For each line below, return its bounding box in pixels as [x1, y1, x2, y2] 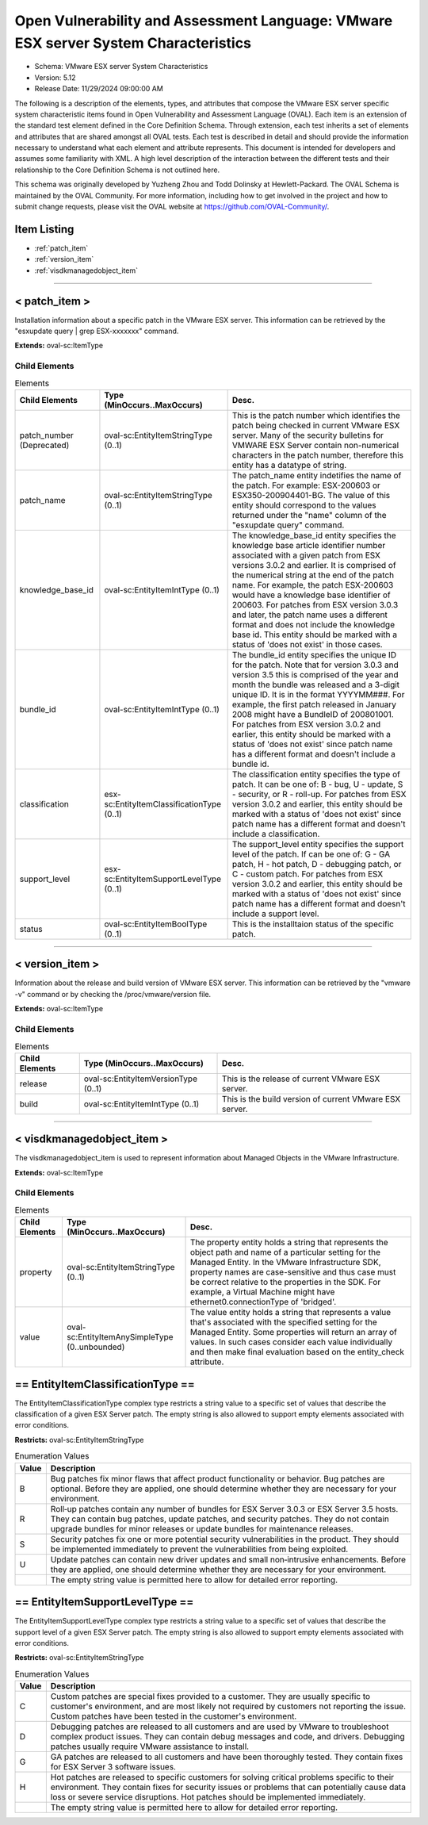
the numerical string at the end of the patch [231, 569, 395, 581]
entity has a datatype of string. [231, 459, 347, 470]
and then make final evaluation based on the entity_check [189, 1347, 404, 1358]
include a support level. [231, 908, 320, 919]
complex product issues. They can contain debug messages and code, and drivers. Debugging [50, 1731, 405, 1743]
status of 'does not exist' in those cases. [231, 638, 384, 650]
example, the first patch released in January [231, 699, 396, 710]
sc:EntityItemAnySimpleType [67, 1332, 174, 1343]
